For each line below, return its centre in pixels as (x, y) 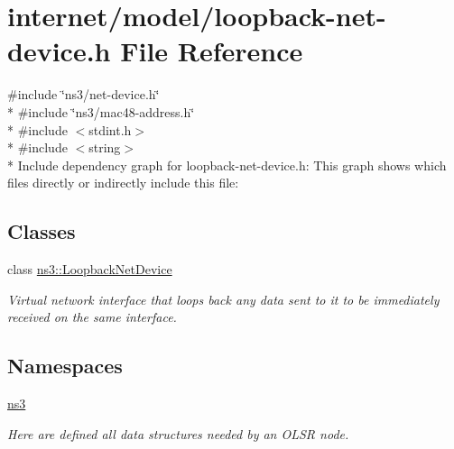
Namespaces (65, 366)
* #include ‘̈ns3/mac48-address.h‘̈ (101, 111)
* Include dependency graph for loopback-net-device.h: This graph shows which (227, 165)
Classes (42, 231)
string (105, 147)
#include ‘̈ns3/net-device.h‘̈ (83, 94)
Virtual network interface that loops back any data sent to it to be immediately (223, 299)
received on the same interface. (92, 317)
